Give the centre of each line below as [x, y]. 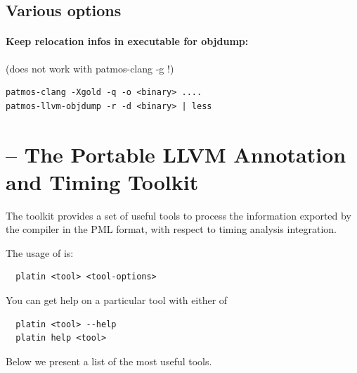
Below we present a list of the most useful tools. [109, 361]
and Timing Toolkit [102, 181]
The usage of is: [40, 252]
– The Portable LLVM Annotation [176, 154]
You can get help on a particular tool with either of [117, 300]
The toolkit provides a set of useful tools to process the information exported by [178, 215]
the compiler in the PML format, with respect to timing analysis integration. [171, 229]
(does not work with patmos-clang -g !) [90, 68]
